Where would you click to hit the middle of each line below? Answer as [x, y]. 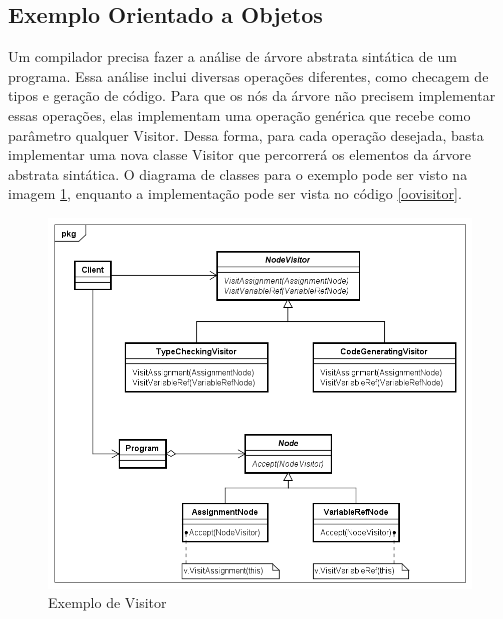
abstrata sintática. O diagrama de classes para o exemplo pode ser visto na [238, 173]
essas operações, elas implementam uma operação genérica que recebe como [239, 114]
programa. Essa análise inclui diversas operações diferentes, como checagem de [248, 75]
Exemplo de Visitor [107, 602]
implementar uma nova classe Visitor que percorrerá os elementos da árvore [240, 154]
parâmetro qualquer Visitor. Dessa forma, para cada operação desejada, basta [246, 134]
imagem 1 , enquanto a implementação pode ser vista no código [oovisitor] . [235, 193]
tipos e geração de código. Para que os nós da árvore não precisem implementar [252, 95]
